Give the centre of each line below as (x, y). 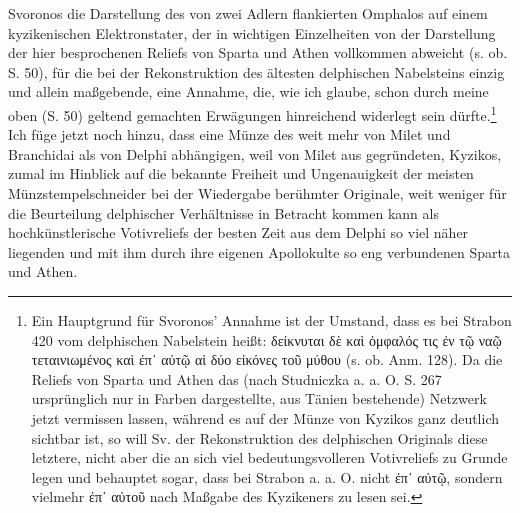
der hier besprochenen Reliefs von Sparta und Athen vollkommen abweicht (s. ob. (258, 52)
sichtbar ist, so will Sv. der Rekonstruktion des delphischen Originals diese (259, 437)
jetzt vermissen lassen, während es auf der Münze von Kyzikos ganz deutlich (265, 417)
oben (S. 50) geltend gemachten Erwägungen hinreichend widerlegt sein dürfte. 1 (252, 113)
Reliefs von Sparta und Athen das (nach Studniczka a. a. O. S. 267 (236, 378)
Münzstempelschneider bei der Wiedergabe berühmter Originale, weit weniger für (257, 193)
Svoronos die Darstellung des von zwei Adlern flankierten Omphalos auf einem (248, 13)
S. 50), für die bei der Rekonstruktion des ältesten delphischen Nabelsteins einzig (256, 71)
